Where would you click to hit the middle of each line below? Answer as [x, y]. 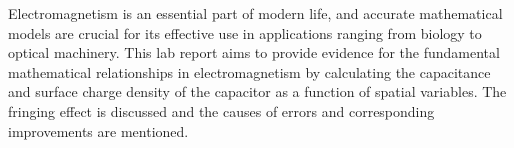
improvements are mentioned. [98, 130]
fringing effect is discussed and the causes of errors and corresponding [221, 110]
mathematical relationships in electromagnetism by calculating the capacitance [249, 71]
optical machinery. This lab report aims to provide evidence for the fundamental [254, 52]
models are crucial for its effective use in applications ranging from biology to [245, 32]
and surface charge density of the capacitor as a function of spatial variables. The [257, 91]
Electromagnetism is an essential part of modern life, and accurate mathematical [255, 13]
